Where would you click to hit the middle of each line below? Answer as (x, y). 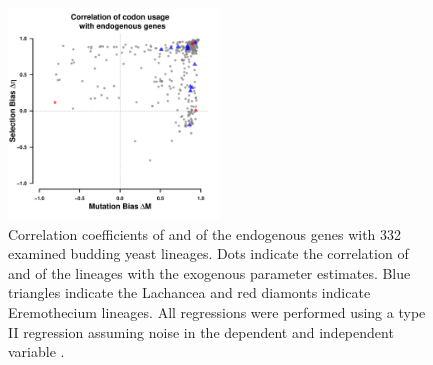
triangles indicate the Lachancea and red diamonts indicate (189, 292)
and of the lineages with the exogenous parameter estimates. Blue (209, 272)
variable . (36, 351)
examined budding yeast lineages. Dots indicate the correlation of (208, 253)
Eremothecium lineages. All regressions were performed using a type (217, 311)
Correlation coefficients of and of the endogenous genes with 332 (205, 233)
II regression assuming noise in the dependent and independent (201, 331)
